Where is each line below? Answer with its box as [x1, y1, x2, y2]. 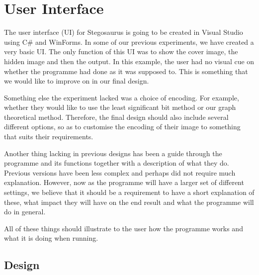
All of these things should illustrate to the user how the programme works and [4, 223, 243, 233]
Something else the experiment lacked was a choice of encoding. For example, [4, 92, 239, 102]
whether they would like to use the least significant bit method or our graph [4, 102, 236, 112]
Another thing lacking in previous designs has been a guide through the [4, 148, 222, 158]
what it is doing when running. [4, 233, 98, 243]
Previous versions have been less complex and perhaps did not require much [4, 167, 236, 178]
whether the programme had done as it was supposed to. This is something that [4, 66, 248, 76]
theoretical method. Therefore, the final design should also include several [4, 111, 229, 122]
